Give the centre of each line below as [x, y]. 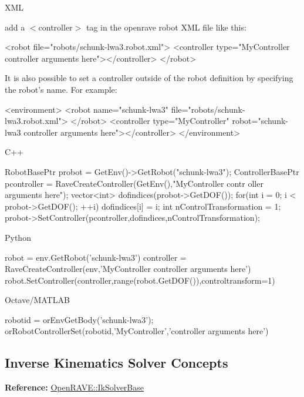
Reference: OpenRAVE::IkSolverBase [74, 387]
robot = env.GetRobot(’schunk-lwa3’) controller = [96, 257]
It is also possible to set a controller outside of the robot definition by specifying [149, 78]
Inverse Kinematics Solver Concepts [116, 363]
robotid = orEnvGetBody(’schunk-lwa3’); [79, 319]
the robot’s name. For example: [61, 89]
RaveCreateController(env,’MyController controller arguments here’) [128, 269]
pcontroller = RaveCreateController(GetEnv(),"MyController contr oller [134, 183]
